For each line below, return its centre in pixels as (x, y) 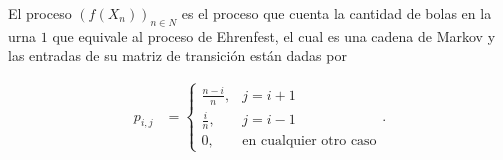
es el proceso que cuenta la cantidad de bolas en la (336, 13)
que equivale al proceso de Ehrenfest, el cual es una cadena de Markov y (274, 35)
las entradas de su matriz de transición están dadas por (177, 55)
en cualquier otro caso (309, 141)
